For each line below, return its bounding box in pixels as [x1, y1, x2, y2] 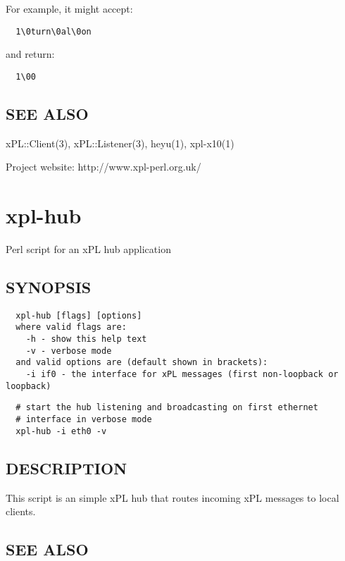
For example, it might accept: [6, 1, 133, 16]
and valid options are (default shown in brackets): [15, 357, 268, 368]
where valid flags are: [15, 322, 127, 333]
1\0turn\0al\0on [15, 26, 92, 37]
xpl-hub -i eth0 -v [15, 426, 107, 436]
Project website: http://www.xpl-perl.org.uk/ [6, 159, 201, 174]
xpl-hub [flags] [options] [15, 310, 142, 321]
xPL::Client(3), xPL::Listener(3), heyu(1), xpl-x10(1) [6, 135, 234, 150]
